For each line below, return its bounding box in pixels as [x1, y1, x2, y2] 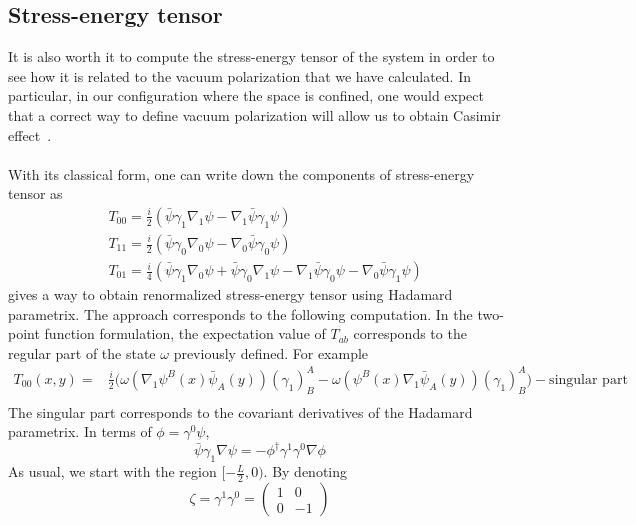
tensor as [8, 183, 63, 204]
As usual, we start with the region [8, 461, 217, 482]
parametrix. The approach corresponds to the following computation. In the [8, 303, 473, 324]
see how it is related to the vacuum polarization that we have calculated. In [8, 65, 471, 86]
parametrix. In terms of [8, 421, 152, 442]
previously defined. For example [173, 342, 369, 363]
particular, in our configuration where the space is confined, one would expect [8, 85, 484, 106]
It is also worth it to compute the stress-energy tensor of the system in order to [8, 46, 495, 67]
